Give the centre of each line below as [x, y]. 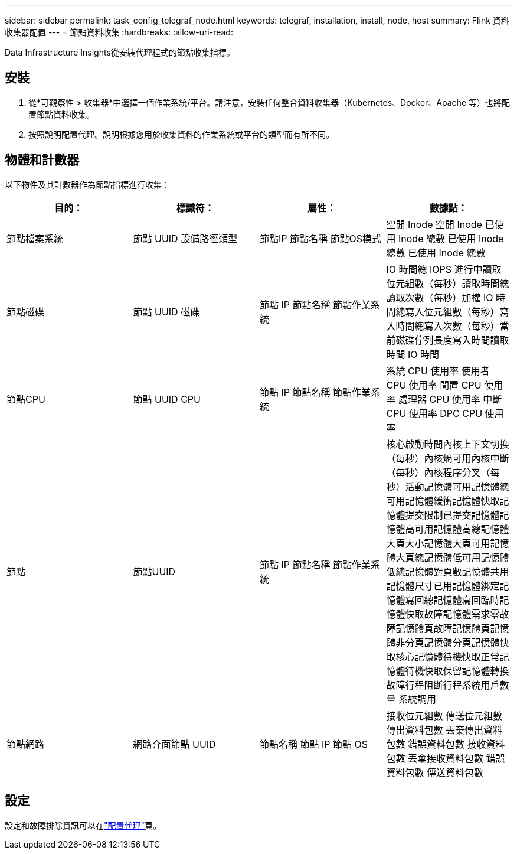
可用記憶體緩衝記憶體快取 [443, 501]
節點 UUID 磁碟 [166, 312]
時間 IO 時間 [413, 354]
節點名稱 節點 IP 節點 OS [314, 744]
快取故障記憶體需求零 [452, 614]
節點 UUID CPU [167, 399]
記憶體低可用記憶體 [467, 557]
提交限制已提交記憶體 [452, 515]
